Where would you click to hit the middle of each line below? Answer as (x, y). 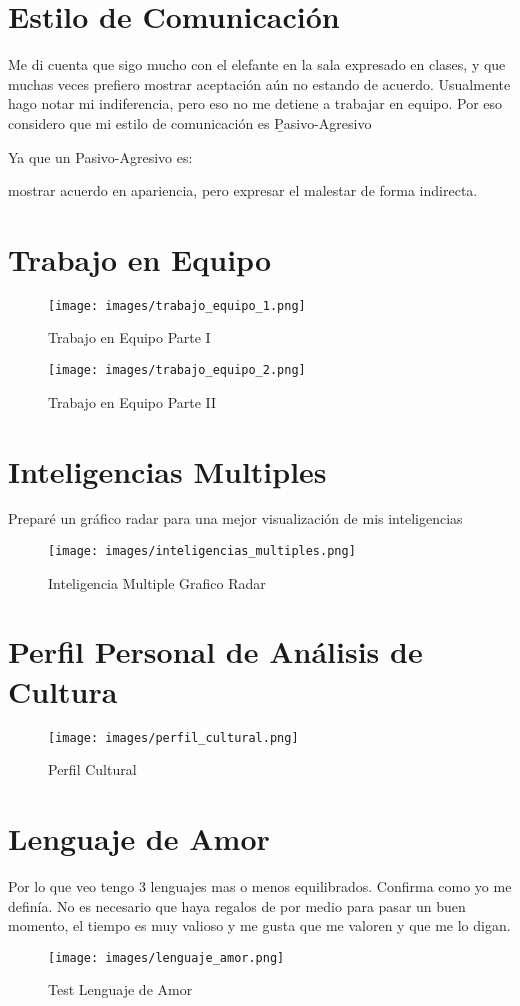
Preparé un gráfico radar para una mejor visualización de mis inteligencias (235, 518)
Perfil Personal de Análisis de (215, 651)
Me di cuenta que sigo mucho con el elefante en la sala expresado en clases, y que (257, 64)
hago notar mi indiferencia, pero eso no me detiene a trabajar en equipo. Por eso (255, 103)
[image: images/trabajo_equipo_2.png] (177, 370)
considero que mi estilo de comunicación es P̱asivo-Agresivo (190, 122)
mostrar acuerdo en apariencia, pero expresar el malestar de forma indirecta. (243, 190)
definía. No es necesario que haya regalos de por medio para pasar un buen (237, 905)
